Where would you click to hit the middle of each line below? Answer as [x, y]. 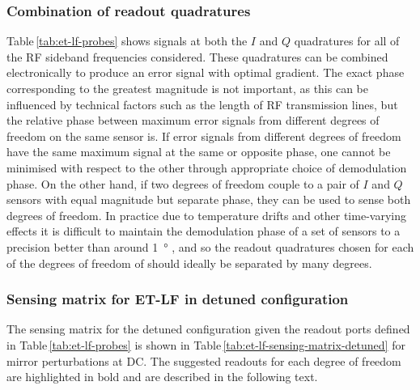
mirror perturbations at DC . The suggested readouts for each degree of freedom [204, 360]
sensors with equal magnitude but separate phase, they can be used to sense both [209, 199]
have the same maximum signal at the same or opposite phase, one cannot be [199, 152]
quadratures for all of [347, 41]
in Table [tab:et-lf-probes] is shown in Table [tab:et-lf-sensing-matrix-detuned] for [206, 344]
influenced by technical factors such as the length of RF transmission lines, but [202, 104]
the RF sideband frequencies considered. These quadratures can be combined [197, 56]
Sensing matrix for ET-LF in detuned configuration [178, 299]
